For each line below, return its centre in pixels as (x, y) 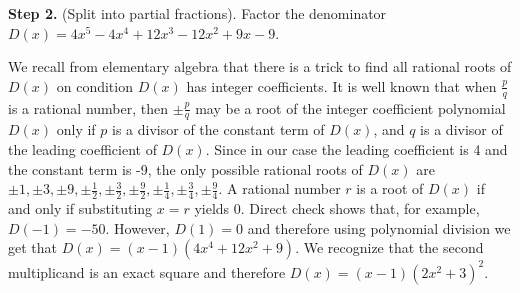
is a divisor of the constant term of (218, 129)
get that (32, 247)
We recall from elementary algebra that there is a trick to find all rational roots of (260, 66)
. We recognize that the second (389, 247)
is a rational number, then (88, 107)
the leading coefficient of (82, 149)
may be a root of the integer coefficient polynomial (350, 107)
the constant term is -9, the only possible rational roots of (185, 168)
